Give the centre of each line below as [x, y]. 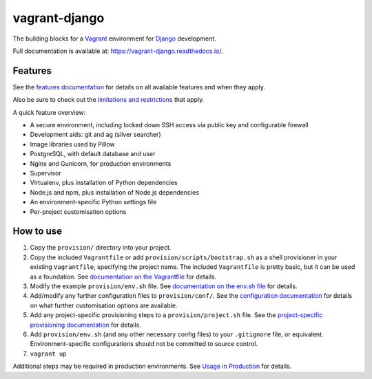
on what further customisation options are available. [104, 305]
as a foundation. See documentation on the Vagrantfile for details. [123, 277]
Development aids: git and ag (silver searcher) [95, 135]
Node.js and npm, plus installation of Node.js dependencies [115, 192]
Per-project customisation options [78, 212]
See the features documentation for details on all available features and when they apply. [139, 87]
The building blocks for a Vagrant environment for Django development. [114, 39]
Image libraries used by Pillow [72, 144]
